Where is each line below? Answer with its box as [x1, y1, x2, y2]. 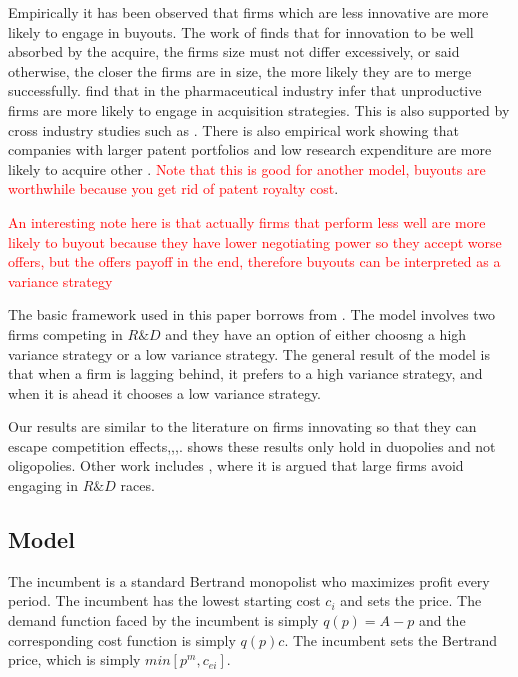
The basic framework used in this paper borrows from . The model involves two [8, 304, 496, 325]
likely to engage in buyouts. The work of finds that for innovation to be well [8, 21, 474, 42]
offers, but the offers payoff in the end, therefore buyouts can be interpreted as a [8, 251, 501, 272]
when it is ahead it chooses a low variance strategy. [8, 382, 322, 403]
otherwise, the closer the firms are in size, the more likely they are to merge [8, 60, 472, 81]
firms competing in [8, 323, 123, 344]
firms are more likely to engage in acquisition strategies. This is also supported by [8, 99, 510, 120]
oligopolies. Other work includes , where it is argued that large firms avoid [8, 455, 464, 476]
